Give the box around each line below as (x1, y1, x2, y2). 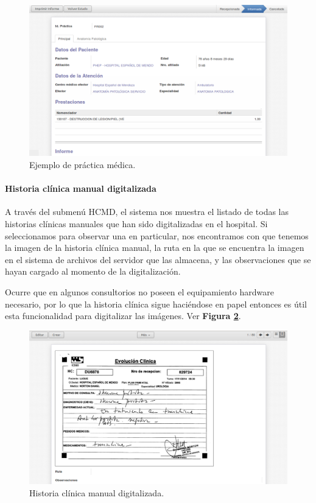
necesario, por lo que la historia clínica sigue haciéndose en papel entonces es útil (5, 297, 307, 310)
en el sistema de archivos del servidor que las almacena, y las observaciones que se (5, 253, 311, 266)
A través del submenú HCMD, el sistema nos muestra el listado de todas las (5, 205, 289, 218)
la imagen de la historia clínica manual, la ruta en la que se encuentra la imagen (5, 241, 304, 254)
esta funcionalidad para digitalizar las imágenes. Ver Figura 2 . (5, 309, 241, 322)
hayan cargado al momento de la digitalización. (5, 265, 181, 278)
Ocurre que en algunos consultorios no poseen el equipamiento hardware (5, 285, 274, 298)
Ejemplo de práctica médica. (29, 158, 136, 171)
